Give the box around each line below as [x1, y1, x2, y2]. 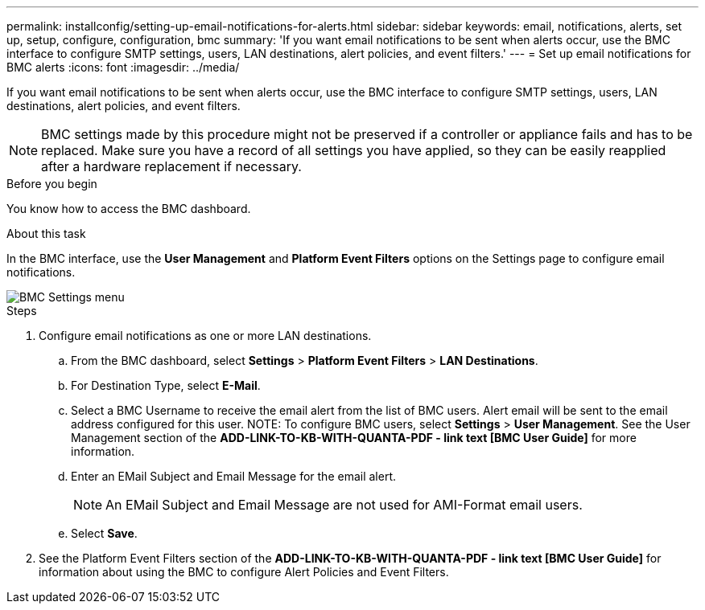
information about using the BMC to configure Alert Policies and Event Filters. [39, 565, 449, 579]
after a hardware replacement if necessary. [41, 158, 302, 174]
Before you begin [6, 177, 97, 190]
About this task [6, 227, 86, 240]
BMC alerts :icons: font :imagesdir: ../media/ [6, 60, 240, 74]
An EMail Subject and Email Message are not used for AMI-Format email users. [105, 497, 583, 513]
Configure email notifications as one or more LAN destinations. [39, 329, 372, 342]
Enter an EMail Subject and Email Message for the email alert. [71, 469, 397, 483]
